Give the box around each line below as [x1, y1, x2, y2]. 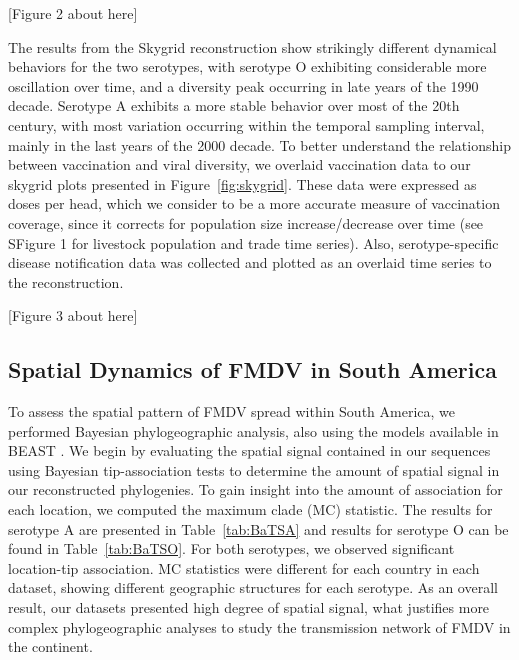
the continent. [8, 636, 93, 657]
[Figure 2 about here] [8, 3, 138, 23]
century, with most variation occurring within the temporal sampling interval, [8, 114, 485, 135]
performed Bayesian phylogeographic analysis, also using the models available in [8, 420, 499, 441]
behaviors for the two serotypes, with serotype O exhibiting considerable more [8, 56, 487, 77]
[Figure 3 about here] [8, 305, 138, 326]
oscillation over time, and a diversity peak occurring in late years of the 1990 [8, 75, 479, 96]
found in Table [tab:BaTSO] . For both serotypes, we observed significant [8, 538, 455, 559]
